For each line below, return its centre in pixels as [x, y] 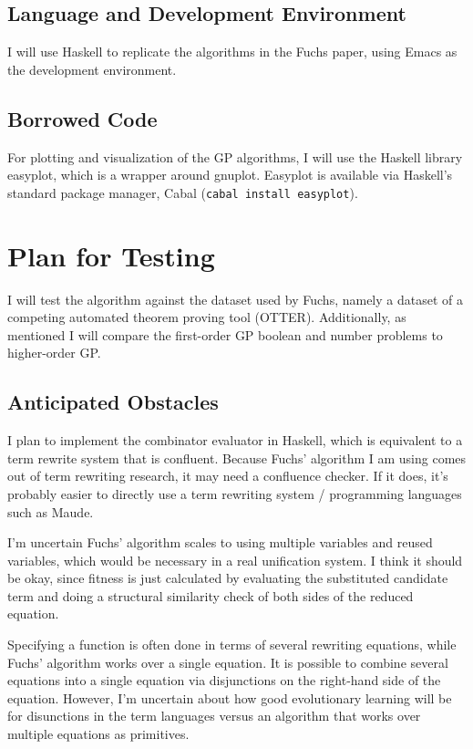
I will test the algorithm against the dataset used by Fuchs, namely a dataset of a [235, 299]
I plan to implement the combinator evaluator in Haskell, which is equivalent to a [235, 440]
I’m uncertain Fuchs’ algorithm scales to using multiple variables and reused [220, 542]
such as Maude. [51, 511]
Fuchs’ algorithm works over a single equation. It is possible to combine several [228, 662]
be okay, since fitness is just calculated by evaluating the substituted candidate [228, 578]
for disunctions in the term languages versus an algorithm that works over [214, 716]
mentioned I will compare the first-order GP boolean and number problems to [225, 334]
